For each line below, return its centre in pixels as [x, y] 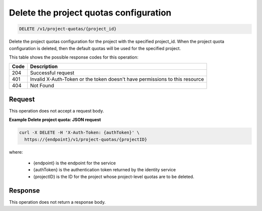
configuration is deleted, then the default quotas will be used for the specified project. [95, 48]
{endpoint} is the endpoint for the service [74, 163]
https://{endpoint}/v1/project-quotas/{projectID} [86, 139]
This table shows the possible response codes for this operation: [74, 57]
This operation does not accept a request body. [57, 111]
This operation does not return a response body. [57, 202]
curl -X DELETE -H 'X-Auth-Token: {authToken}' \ [79, 133]
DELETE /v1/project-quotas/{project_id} [68, 29]
